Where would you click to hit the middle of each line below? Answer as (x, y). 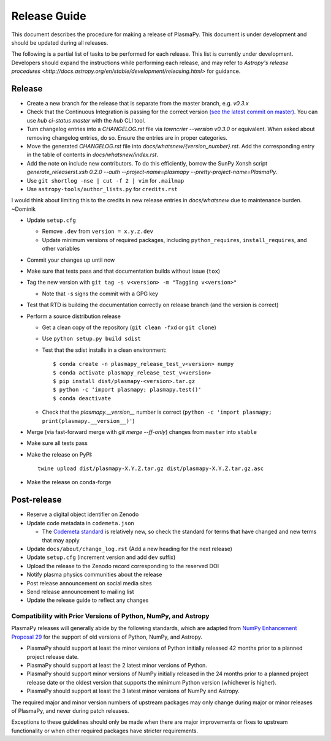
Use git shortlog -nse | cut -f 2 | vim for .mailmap (105, 180)
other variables (61, 249)
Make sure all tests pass (57, 443)
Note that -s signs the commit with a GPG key (100, 294)
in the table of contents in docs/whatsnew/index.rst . (93, 155)
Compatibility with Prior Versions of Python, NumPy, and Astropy (110, 616)
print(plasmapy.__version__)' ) (88, 420)
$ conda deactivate (82, 398)
